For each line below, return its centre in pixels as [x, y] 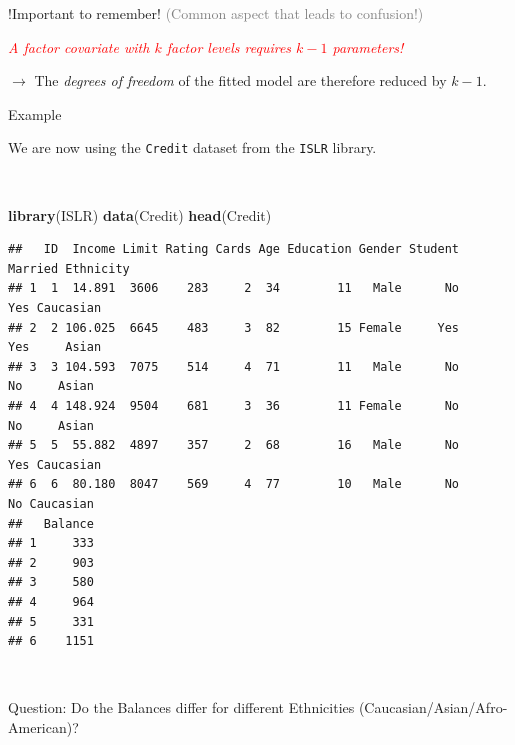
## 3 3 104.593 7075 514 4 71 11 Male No [234, 366]
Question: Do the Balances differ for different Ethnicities [181, 707]
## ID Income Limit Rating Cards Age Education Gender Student [234, 249]
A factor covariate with [79, 46]
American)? [43, 726]
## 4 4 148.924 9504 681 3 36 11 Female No [234, 405]
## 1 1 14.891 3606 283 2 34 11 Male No [234, 288]
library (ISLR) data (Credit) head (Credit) [140, 214]
